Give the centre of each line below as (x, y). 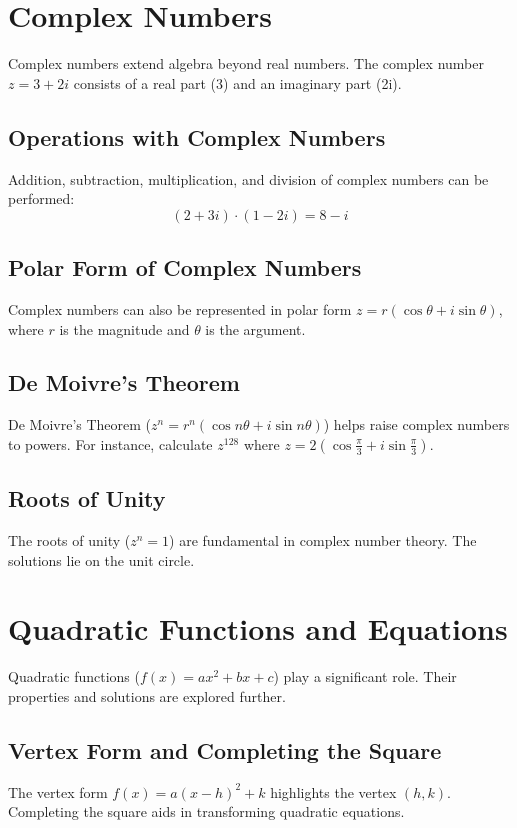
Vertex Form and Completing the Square (225, 749)
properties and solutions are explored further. (147, 696)
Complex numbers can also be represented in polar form (180, 308)
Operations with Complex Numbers (197, 136)
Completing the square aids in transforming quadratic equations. (206, 811)
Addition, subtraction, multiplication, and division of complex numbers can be (248, 178)
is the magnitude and (124, 328)
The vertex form (58, 791)
